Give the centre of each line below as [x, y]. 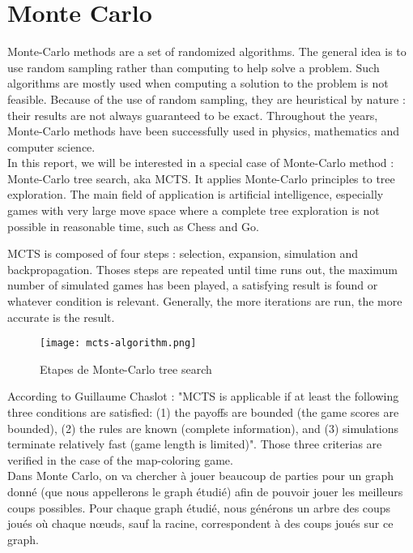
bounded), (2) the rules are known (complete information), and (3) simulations [203, 428]
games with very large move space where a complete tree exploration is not [194, 210]
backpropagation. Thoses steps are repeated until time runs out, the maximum [202, 269]
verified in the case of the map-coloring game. [120, 459]
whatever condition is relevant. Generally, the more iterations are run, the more [205, 301]
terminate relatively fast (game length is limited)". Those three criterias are [195, 444]
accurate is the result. [61, 317]
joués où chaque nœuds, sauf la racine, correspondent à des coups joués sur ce [200, 523]
